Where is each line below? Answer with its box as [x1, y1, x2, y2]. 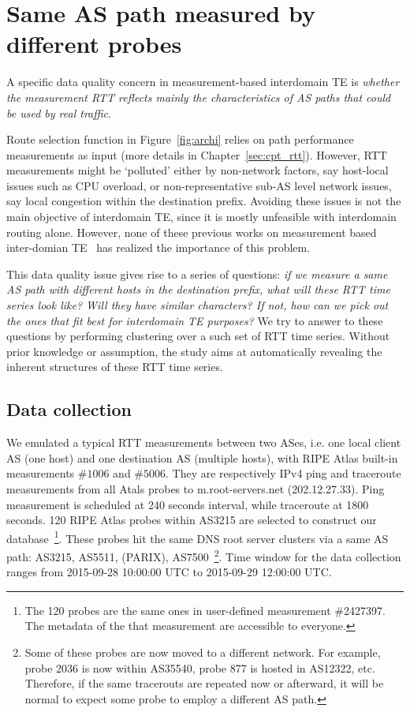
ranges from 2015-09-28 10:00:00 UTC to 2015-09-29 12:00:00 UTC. [6, 564, 332, 580]
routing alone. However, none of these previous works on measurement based [6, 223, 377, 240]
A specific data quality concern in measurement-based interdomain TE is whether [6, 73, 400, 90]
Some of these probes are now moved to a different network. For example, [24, 644, 381, 661]
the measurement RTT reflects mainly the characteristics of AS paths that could [6, 88, 391, 105]
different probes [6, 28, 182, 60]
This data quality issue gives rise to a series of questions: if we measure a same [6, 265, 388, 282]
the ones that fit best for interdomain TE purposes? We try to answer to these [6, 312, 383, 328]
